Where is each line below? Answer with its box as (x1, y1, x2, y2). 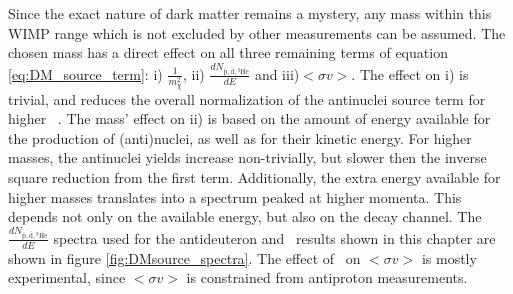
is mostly (421, 247, 477, 268)
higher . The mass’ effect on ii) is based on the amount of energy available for (8, 108, 491, 129)
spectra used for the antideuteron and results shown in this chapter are (53, 227, 496, 248)
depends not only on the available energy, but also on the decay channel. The (8, 206, 482, 227)
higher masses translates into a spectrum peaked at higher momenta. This (8, 186, 462, 207)
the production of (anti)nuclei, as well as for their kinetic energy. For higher (8, 127, 472, 148)
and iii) (254, 63, 300, 84)
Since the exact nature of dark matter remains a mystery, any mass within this (8, 3, 492, 23)
